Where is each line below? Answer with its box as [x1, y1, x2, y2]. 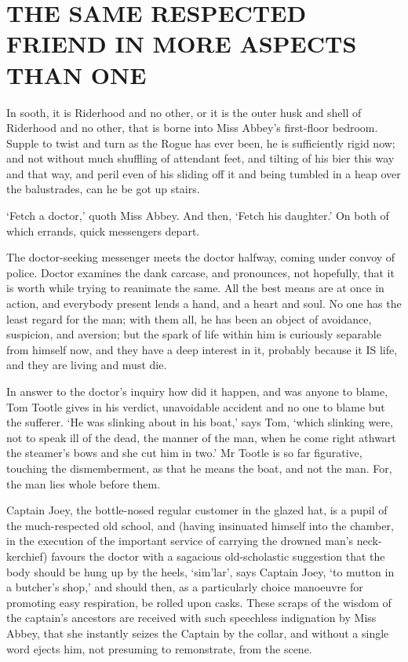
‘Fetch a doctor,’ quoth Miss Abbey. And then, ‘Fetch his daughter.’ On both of [6, 207, 389, 224]
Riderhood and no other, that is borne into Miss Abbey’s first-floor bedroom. [6, 119, 378, 136]
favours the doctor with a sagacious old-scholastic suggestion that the [51, 547, 385, 564]
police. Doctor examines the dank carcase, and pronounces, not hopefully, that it [6, 264, 395, 280]
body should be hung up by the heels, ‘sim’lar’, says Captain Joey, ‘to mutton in [6, 563, 395, 580]
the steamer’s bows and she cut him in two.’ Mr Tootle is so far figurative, [6, 444, 362, 461]
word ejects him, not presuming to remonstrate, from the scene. [6, 640, 312, 657]
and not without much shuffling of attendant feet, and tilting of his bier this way [6, 150, 395, 166]
